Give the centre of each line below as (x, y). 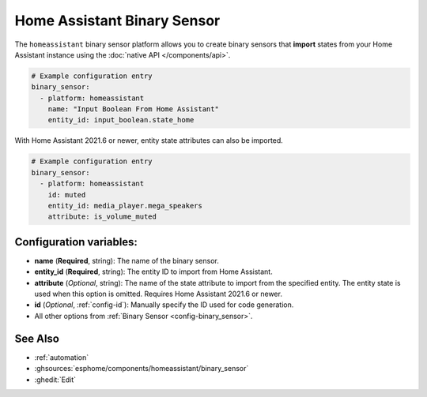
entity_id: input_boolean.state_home (121, 120)
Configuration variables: (76, 242)
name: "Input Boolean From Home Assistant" (133, 109)
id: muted (67, 195)
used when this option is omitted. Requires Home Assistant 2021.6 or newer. (158, 294)
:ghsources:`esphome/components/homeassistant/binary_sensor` (142, 369)
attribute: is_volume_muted (102, 217)
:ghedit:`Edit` (55, 380)
